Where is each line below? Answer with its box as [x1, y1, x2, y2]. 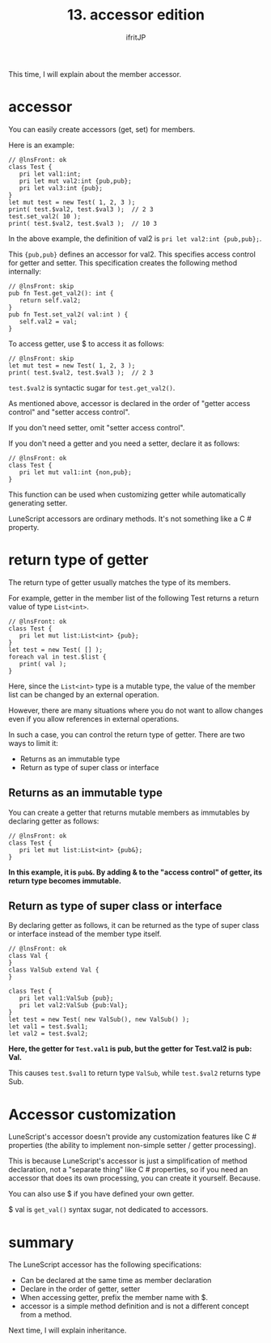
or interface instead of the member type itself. [8, 929, 162, 939]
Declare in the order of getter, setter [19, 1284, 141, 1294]
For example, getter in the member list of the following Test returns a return [8, 593, 260, 603]
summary [8, 1233, 74, 1252]
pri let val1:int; [19, 170, 82, 178]
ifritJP [125, 32, 146, 42]
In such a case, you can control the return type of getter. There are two [8, 730, 245, 739]
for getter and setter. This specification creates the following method [8, 257, 238, 268]
